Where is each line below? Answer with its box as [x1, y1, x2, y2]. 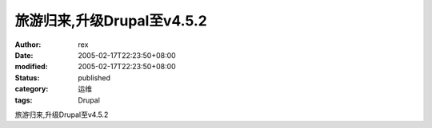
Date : [14, 50, 34, 60]
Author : [14, 40, 42, 49]
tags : [14, 95, 33, 105]
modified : [14, 62, 48, 72]
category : [14, 84, 49, 94]
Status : [14, 72, 40, 83]
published [78, 72, 111, 83]
